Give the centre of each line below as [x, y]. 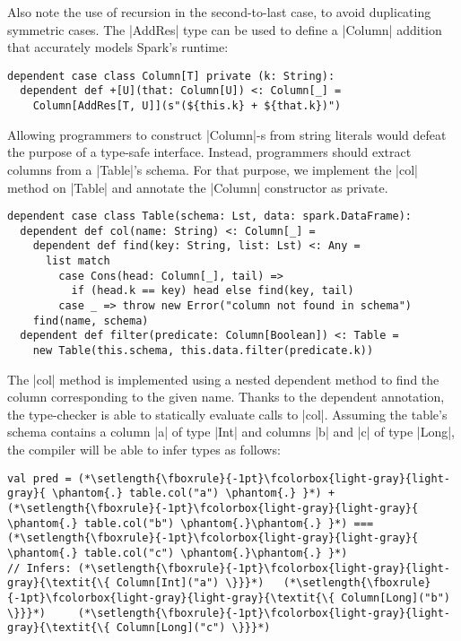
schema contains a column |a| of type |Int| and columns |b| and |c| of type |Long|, [231, 432]
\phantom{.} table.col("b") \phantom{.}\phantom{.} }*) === [191, 523]
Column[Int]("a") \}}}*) [190, 583]
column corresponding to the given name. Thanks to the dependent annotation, [226, 397]
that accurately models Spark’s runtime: [118, 47]
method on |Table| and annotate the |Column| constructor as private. [198, 187]
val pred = [39, 478]
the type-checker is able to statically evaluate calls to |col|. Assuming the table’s [227, 414]
